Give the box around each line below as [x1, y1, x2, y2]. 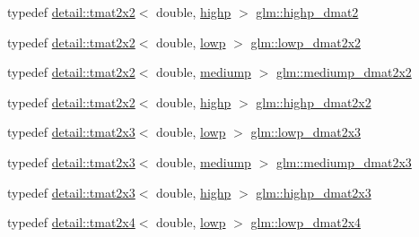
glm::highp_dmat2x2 [256, 92, 371, 111]
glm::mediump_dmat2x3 [275, 152, 412, 171]
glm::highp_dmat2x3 [256, 182, 371, 201]
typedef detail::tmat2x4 [7, 213, 135, 232]
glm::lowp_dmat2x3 [250, 123, 362, 141]
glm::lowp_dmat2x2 [250, 32, 362, 51]
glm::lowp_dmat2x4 [250, 213, 362, 232]
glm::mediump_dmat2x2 [275, 63, 412, 81]
